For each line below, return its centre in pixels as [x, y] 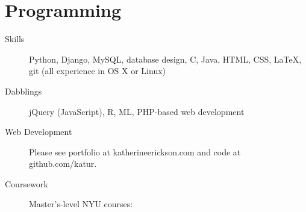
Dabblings [23, 91]
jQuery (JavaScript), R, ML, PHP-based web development [137, 111]
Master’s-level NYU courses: [81, 204]
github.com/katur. [63, 164]
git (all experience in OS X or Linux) [98, 71]
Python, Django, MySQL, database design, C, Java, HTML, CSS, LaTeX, [165, 59]
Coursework [27, 183]
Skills [15, 39]
